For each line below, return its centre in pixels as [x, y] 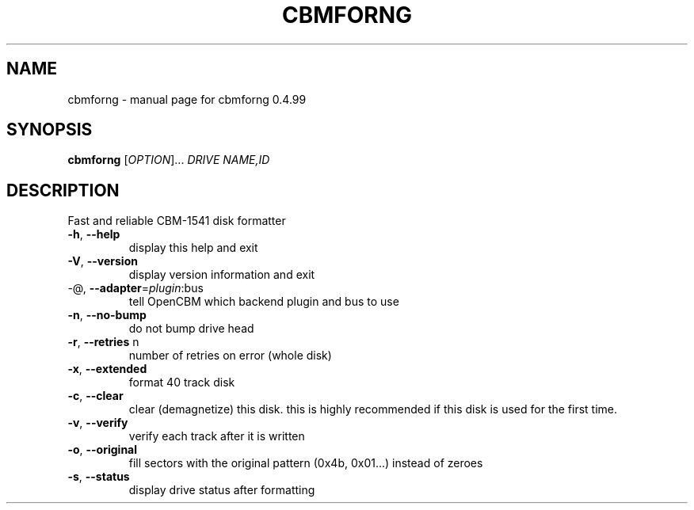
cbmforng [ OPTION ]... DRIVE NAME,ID [169, 160]
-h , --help [94, 234]
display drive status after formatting [222, 490]
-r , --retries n [103, 342]
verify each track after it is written [217, 436]
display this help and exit [193, 248]
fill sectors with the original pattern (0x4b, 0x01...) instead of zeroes [306, 463]
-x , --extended [107, 369]
